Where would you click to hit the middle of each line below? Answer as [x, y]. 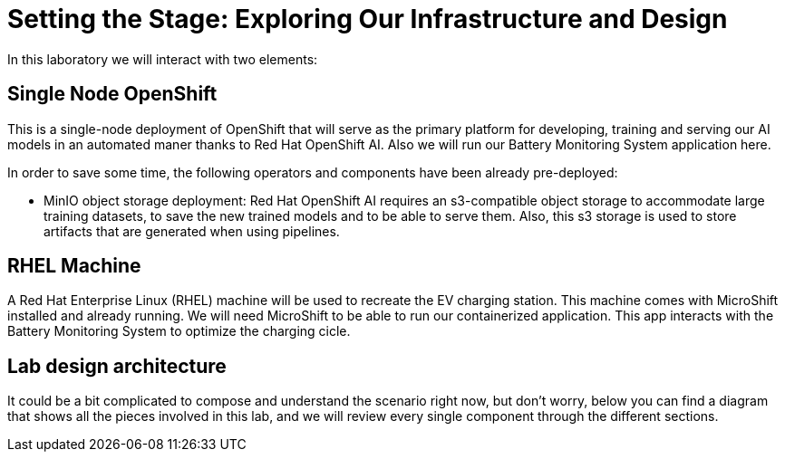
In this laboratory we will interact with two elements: [163, 59]
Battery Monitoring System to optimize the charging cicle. [179, 331]
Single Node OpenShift [112, 94]
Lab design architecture [117, 366]
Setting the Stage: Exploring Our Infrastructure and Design [368, 19]
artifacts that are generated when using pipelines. [192, 231]
